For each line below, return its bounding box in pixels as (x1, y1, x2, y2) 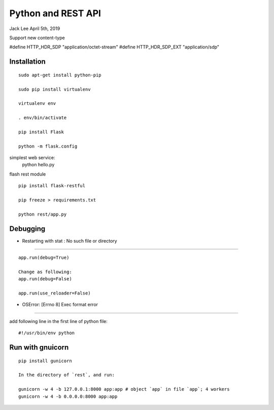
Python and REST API (9, 8, 101, 19)
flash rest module (9, 171, 46, 177)
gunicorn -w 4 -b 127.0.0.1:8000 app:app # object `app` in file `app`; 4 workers (18, 387, 230, 392)
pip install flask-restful (18, 183, 86, 189)
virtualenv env (18, 101, 56, 106)
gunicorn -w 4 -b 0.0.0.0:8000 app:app (18, 393, 118, 399)
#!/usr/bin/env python (18, 330, 75, 336)
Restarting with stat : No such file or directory (22, 238, 117, 244)
